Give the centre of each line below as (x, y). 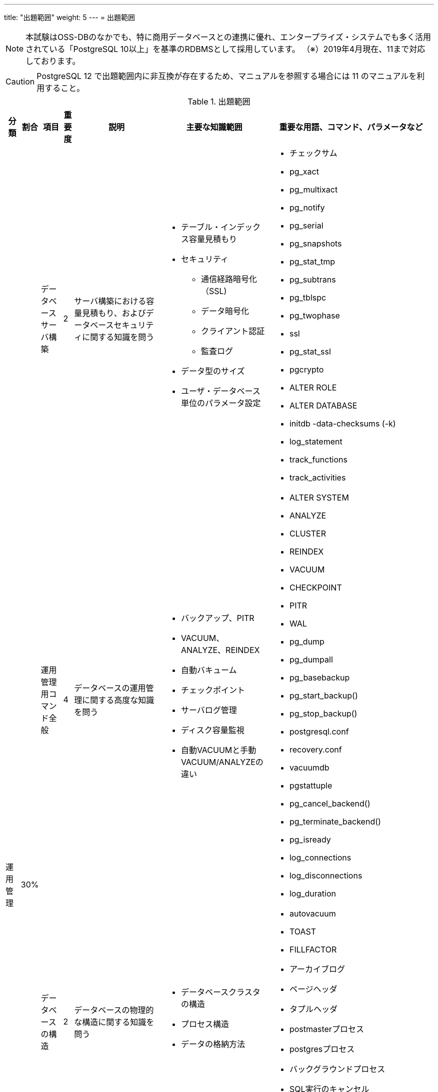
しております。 (53, 61)
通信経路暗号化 (229, 279)
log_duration (312, 893)
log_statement (316, 441)
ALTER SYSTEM (319, 497)
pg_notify (307, 207)
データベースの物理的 (114, 1010)
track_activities (317, 477)
